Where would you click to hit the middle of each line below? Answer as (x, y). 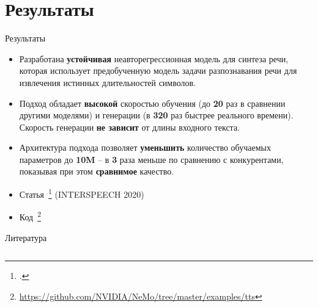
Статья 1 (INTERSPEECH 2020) (82, 193)
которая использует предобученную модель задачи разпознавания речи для (158, 70)
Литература (26, 237)
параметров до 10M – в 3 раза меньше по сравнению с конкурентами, (151, 159)
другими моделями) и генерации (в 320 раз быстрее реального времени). (156, 115)
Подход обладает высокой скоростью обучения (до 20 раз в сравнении (152, 103)
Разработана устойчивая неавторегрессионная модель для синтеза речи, (154, 58)
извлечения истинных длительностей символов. (108, 82)
